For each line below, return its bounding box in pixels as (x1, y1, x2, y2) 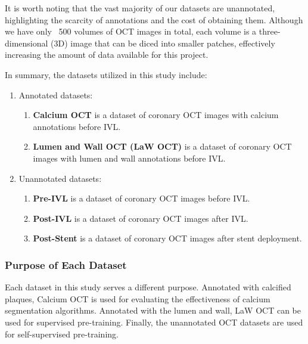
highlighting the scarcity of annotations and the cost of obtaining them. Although (5, 13, 303, 26)
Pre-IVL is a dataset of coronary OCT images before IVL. (33, 192, 250, 204)
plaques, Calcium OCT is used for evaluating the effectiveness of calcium (5, 292, 270, 305)
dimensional (5, 36, 48, 49)
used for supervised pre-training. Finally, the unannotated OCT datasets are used (5, 315, 303, 328)
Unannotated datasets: (18, 172, 102, 184)
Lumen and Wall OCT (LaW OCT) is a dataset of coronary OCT (33, 140, 292, 153)
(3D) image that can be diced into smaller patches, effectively (51, 36, 275, 49)
